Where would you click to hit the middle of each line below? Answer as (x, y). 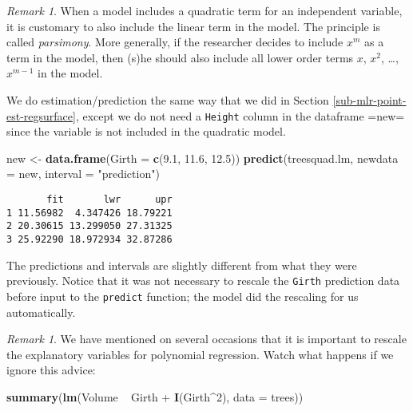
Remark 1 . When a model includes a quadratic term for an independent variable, (205, 10)
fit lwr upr (109, 200)
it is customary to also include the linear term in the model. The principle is (193, 26)
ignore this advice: (51, 370)
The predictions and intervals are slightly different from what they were (182, 265)
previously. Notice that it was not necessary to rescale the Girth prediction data (203, 281)
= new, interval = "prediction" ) (83, 174)
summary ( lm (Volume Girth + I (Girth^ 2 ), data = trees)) (155, 396)
